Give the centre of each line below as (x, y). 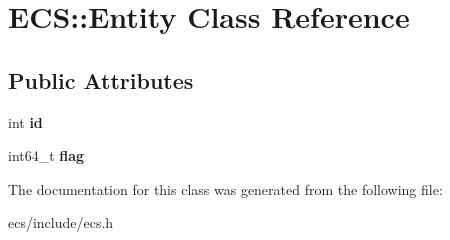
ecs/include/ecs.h (61, 222)
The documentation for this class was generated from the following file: (225, 188)
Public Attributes (101, 79)
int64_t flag (46, 155)
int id (25, 121)
